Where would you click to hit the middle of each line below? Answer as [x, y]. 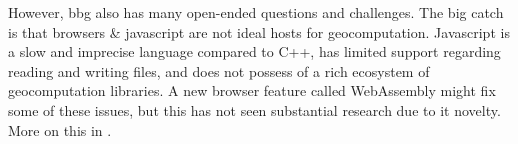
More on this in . [60, 129]
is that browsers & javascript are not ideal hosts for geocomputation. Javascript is [259, 31]
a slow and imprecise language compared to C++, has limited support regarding [254, 51]
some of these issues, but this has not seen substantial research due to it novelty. [254, 109]
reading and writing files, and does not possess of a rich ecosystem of [219, 70]
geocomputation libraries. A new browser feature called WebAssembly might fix [252, 90]
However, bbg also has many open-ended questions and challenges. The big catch [256, 12]
